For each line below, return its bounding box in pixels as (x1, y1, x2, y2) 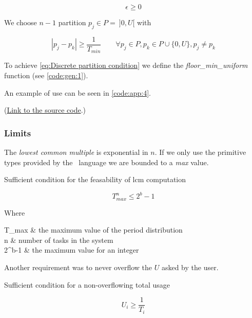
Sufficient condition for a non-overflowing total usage (4, 279, 170, 290)
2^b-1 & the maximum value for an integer (4, 244, 139, 255)
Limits (4, 126, 31, 139)
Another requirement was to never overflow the (4, 262, 152, 273)
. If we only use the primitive (154, 146, 246, 157)
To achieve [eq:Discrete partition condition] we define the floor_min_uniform (4, 60, 248, 70)
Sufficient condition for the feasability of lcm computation (4, 174, 186, 185)
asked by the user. (161, 262, 219, 273)
